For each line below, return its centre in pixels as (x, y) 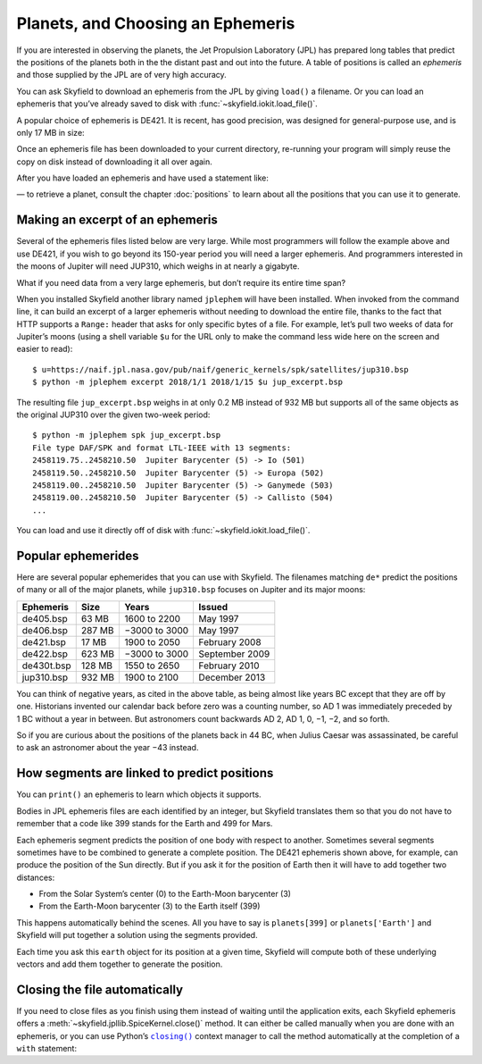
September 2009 (234, 654)
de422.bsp (45, 654)
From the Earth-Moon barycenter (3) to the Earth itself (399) (150, 906)
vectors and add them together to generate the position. (120, 964)
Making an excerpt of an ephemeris (117, 220)
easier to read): (45, 349)
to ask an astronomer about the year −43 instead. (108, 748)
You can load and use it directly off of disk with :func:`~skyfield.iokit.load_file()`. (163, 531)
